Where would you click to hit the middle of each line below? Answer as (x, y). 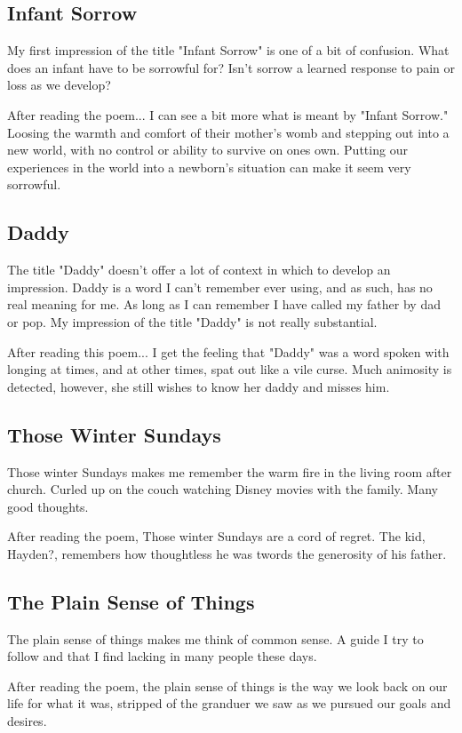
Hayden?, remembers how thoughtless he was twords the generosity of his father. (227, 553)
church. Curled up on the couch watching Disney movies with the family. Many (223, 489)
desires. (27, 721)
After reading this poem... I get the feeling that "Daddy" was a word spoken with (228, 351)
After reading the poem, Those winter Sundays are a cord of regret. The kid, (216, 536)
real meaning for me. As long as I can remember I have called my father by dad (224, 304)
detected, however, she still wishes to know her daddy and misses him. (199, 386)
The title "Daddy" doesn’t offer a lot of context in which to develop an (199, 270)
